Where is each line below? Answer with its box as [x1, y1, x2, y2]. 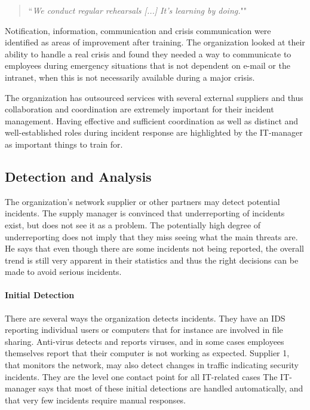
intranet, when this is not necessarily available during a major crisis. [5, 71, 255, 83]
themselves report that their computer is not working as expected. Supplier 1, [5, 347, 290, 359]
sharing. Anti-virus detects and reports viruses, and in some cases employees [5, 335, 284, 347]
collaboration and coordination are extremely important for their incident [5, 103, 274, 115]
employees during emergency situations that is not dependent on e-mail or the [5, 59, 290, 72]
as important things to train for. [5, 137, 123, 150]
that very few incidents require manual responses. [5, 393, 186, 406]
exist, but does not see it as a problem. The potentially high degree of [5, 218, 261, 231]
